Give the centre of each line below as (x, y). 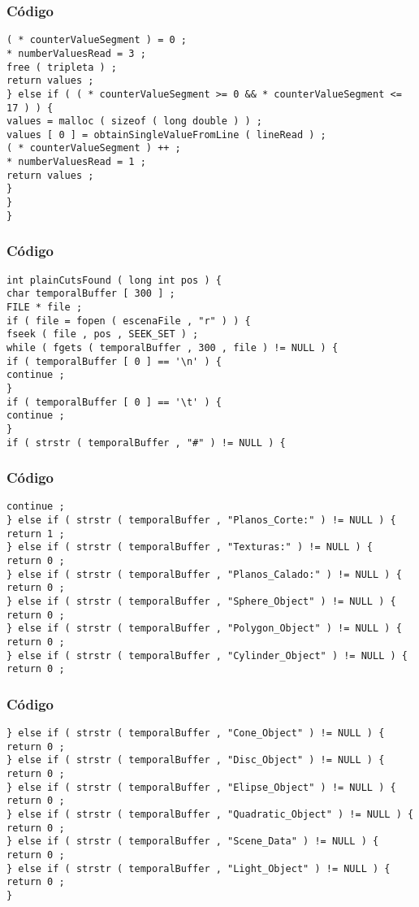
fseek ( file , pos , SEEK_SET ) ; (103, 334)
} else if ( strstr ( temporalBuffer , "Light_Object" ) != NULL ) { (199, 868)
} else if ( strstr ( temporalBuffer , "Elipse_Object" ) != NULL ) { (201, 787)
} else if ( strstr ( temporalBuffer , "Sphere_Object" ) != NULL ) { (201, 601)
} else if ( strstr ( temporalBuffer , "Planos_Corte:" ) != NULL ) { (201, 521)
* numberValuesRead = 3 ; (76, 53)
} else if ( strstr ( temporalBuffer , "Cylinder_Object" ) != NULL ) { (207, 655)
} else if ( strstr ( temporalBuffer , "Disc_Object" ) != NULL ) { (196, 760)
